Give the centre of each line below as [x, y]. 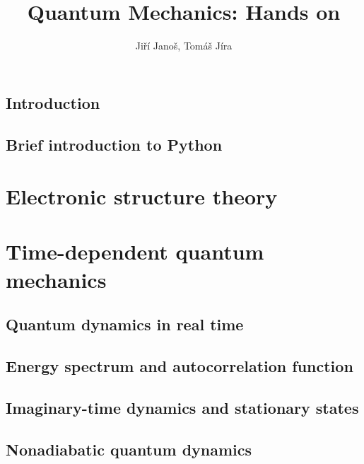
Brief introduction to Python [114, 144]
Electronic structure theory [142, 196]
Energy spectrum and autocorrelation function [180, 366]
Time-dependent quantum [135, 251]
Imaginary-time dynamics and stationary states [182, 407]
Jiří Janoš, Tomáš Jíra [184, 46]
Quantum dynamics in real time [125, 324]
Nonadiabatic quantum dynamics [129, 449]
